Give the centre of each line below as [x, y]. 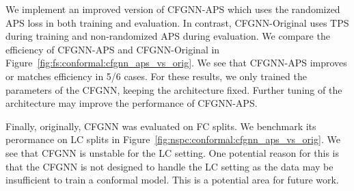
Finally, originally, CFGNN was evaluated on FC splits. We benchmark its [161, 126]
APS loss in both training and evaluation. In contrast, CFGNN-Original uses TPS [177, 22]
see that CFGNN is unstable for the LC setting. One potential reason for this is [173, 152]
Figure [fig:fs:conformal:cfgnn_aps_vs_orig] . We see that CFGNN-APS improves [176, 63]
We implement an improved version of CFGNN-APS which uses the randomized [173, 9]
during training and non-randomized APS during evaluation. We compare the [168, 36]
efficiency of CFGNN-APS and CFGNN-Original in [113, 49]
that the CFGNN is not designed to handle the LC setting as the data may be [169, 166]
